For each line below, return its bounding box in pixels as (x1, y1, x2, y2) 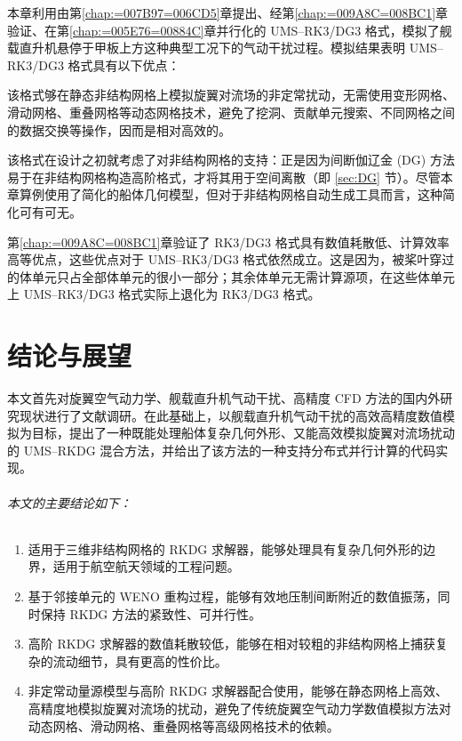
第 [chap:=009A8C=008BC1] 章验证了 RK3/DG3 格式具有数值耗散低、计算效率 (7, 232, 450, 251)
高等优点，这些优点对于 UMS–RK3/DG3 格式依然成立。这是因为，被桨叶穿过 (7, 250, 455, 269)
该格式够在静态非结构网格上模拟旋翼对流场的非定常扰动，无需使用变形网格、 (7, 85, 455, 104)
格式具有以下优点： (68, 55, 180, 74)
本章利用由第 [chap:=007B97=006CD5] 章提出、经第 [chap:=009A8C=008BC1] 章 (7, 4, 449, 21)
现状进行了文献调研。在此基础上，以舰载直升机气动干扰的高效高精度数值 (19, 406, 442, 424)
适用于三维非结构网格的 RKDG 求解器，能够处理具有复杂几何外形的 (28, 539, 424, 558)
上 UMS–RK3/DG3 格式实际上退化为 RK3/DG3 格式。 (7, 285, 321, 303)
